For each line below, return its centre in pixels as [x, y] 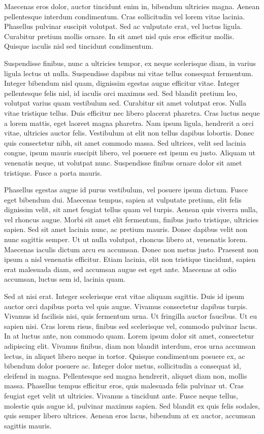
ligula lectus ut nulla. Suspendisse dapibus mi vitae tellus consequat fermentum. [129, 73]
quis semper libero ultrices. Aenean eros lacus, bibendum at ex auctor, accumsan [130, 415]
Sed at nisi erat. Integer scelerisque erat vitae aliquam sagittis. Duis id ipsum [124, 296]
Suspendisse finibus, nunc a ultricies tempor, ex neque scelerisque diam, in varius [130, 63]
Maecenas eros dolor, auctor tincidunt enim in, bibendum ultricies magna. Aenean [132, 6]
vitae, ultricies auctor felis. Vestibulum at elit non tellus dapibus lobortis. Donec [129, 133]
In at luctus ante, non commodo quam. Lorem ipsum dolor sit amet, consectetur [129, 336]
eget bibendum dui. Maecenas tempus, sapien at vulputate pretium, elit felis [123, 199]
